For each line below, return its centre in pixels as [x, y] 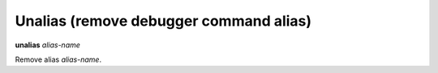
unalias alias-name [48, 45]
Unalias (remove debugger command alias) [163, 21]
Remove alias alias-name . [58, 59]
